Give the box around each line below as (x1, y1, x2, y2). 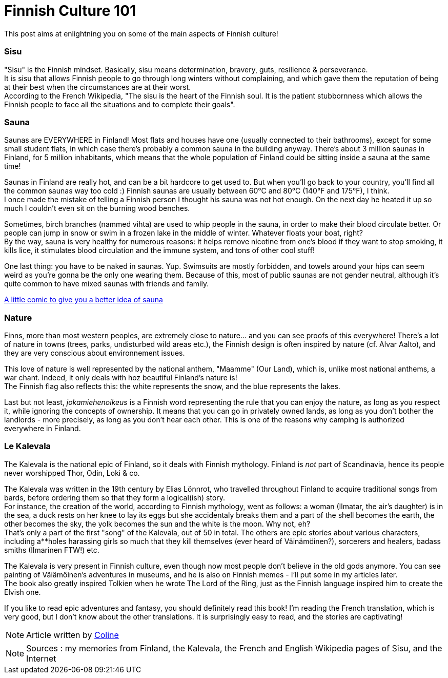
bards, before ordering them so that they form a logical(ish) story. (4, 493, 226, 502)
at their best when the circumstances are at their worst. (4, 82, 191, 91)
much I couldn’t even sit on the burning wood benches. (4, 204, 190, 213)
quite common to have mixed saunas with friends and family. (4, 279, 209, 288)
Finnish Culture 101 (4, 2, 136, 20)
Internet (26, 653, 56, 664)
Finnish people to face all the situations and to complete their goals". (4, 100, 235, 109)
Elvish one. (4, 587, 41, 596)
